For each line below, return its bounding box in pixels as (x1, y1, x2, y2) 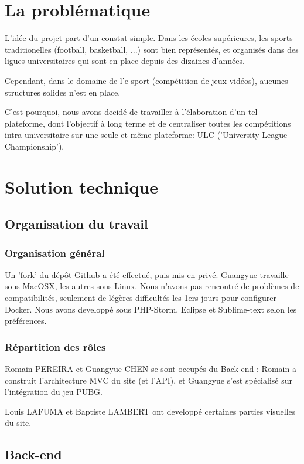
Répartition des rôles (5, 339, 106, 354)
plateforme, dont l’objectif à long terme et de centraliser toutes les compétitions (5, 117, 291, 129)
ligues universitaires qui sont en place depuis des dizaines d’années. (5, 55, 245, 67)
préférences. (5, 314, 47, 327)
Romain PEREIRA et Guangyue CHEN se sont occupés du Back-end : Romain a (5, 363, 296, 375)
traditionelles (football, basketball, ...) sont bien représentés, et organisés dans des (5, 43, 299, 55)
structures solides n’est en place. (5, 86, 121, 98)
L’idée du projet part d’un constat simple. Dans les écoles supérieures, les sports (5, 32, 293, 44)
